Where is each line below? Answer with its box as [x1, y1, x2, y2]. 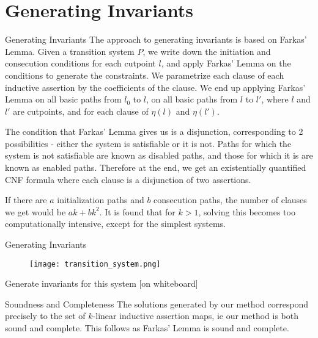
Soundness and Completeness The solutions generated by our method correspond [5, 297, 309, 310]
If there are [5, 193, 47, 206]
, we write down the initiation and [142, 45, 271, 57]
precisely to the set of [5, 309, 86, 322]
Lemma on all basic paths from [5, 93, 122, 106]
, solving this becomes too [198, 205, 295, 218]
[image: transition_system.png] [29, 259, 161, 268]
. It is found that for [99, 205, 176, 218]
